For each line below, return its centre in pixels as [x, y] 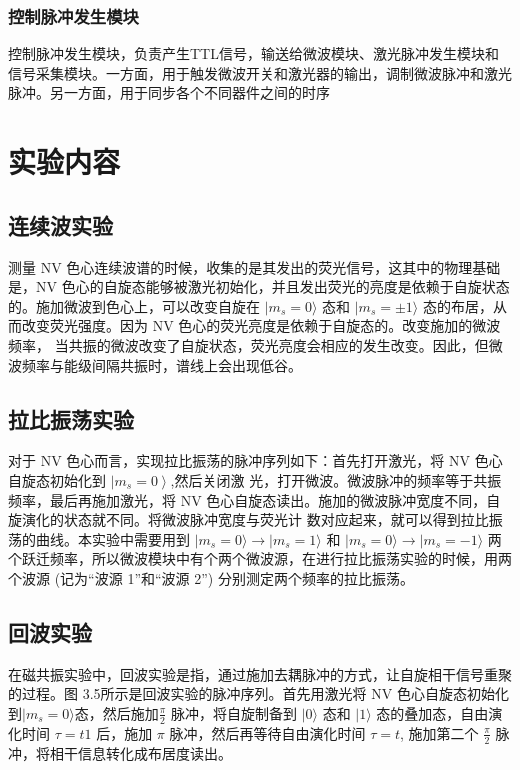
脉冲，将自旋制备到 [233, 712]
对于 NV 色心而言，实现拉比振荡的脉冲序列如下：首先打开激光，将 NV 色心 [255, 460]
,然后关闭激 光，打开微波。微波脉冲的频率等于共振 [336, 479]
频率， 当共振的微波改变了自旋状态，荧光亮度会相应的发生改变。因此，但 [248, 344]
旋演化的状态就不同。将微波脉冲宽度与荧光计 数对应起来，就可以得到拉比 [248, 519]
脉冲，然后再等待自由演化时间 [267, 732]
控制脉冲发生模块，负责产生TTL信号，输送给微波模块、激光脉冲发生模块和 [253, 53]
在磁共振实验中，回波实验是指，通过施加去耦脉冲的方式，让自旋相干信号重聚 [260, 673]
